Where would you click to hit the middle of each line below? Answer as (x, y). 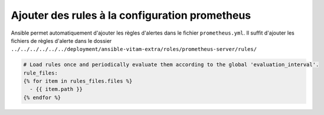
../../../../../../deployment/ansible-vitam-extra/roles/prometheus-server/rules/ (134, 49)
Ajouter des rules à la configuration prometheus (131, 15)
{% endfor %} (42, 97)
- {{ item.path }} (56, 89)
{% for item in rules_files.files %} (78, 81)
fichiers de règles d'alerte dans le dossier (61, 40)
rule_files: (41, 73)
